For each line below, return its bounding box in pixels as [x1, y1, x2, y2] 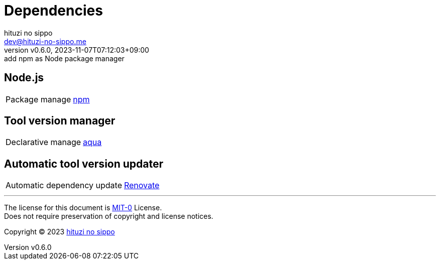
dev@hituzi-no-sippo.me [4, 37, 86, 46]
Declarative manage [6, 137, 81, 148]
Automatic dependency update [6, 180, 122, 191]
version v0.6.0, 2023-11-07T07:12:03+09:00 [4, 45, 149, 54]
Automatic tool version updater [4, 157, 164, 170]
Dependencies [4, 2, 103, 19]
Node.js [4, 71, 44, 84]
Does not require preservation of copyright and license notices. [4, 212, 213, 221]
